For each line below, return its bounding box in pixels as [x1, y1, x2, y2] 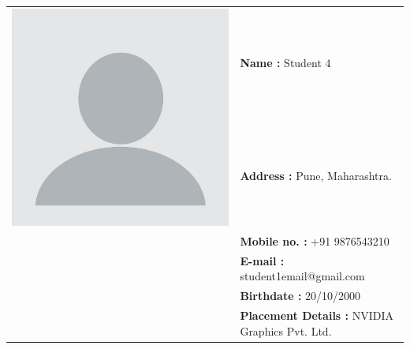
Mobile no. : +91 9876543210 [240, 232, 389, 249]
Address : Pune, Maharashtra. [240, 167, 392, 183]
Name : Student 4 [240, 54, 331, 71]
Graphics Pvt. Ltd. [240, 322, 332, 339]
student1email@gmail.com [240, 268, 365, 284]
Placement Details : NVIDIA [240, 307, 394, 324]
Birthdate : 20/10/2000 [240, 287, 361, 304]
